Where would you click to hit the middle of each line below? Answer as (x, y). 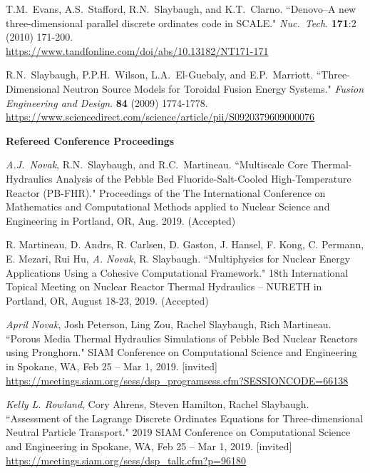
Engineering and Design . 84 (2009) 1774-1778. (107, 102)
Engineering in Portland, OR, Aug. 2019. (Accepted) (121, 220)
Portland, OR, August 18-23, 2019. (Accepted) (107, 300)
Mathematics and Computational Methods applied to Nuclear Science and (168, 207)
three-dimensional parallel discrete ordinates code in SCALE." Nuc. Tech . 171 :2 (181, 22)
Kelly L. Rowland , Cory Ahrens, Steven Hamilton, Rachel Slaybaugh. (158, 404)
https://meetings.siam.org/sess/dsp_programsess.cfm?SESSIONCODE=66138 (177, 380)
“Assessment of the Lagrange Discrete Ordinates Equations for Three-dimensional (185, 418)
